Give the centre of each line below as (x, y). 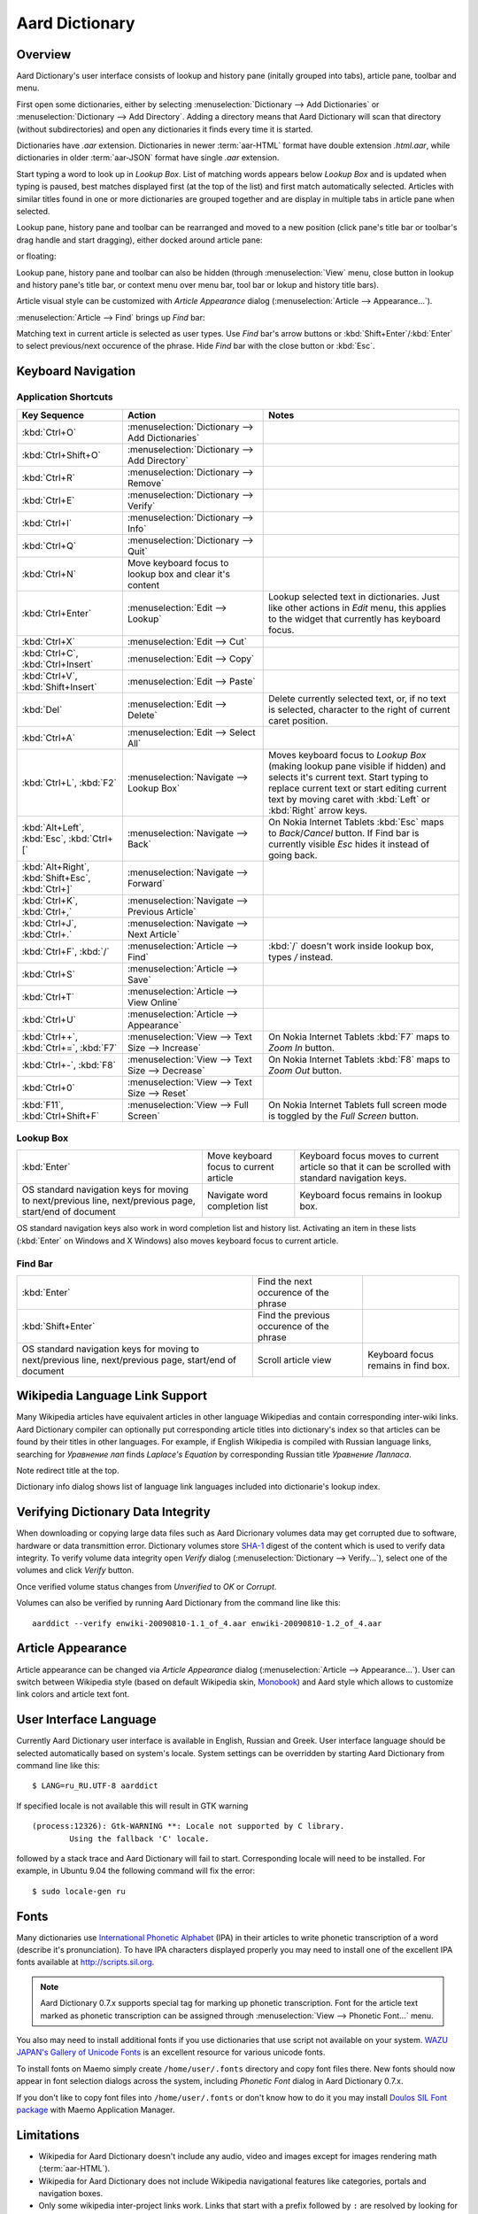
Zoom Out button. (305, 1070)
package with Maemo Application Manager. (96, 2109)
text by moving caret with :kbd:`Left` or (350, 799)
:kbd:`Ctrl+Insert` (58, 664)
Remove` (146, 483)
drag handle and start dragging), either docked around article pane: (139, 240)
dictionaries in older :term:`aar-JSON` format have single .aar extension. (148, 158)
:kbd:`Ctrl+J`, (49, 923)
